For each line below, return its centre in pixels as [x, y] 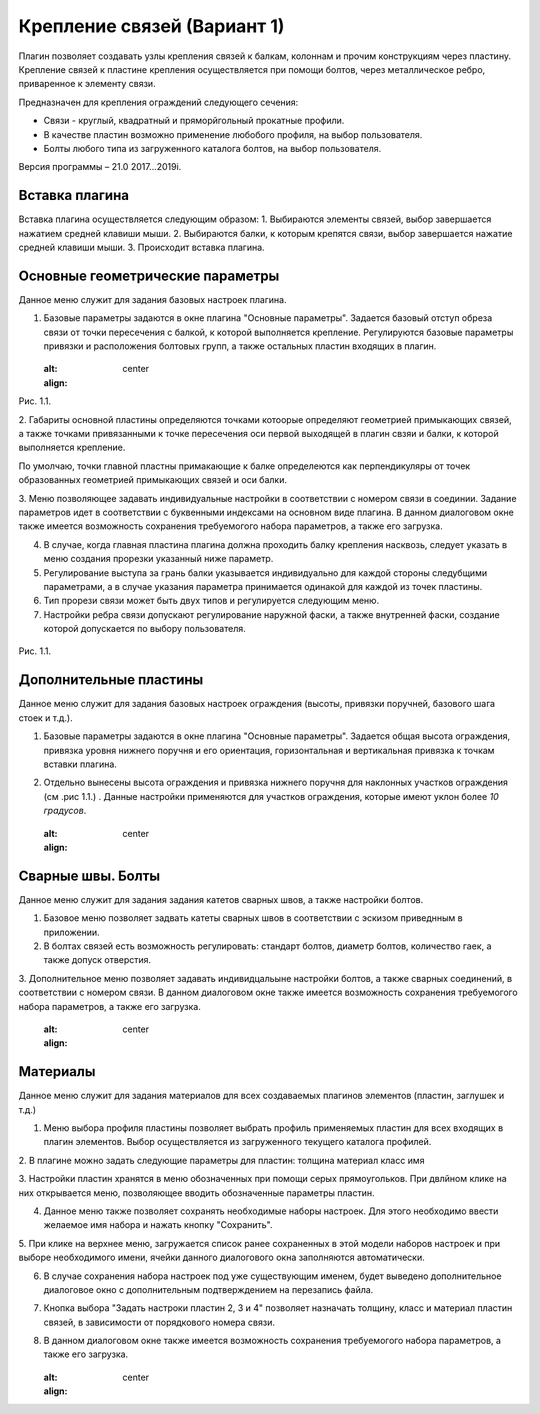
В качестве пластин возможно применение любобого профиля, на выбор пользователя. [233, 134]
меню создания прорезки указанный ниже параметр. [158, 559]
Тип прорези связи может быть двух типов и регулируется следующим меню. [211, 601]
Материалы [57, 1071]
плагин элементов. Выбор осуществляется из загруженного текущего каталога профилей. [237, 1142]
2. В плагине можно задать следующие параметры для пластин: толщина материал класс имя [221, 1160]
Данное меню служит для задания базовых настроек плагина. [152, 299]
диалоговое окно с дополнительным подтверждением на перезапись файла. [208, 1289]
